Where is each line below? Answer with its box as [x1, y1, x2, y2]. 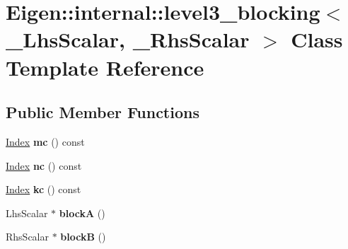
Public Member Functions [6, 101, 199, 123]
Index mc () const [6, 134, 85, 149]
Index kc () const [6, 182, 81, 197]
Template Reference [6, 52, 204, 81]
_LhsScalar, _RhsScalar [6, 25, 250, 54]
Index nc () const [6, 158, 82, 173]
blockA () [59, 205, 105, 220]
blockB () [60, 229, 106, 244]
